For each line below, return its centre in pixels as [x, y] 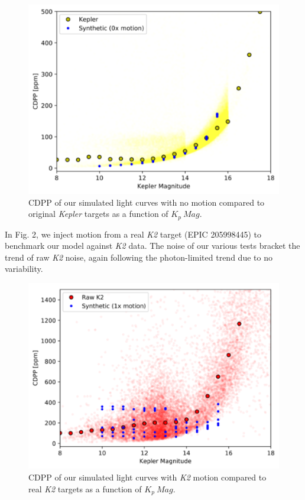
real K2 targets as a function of [85, 488]
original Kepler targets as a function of [98, 214]
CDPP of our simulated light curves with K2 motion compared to [147, 477]
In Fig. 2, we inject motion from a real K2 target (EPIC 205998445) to [133, 234]
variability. [24, 269]
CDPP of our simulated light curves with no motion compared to [147, 202]
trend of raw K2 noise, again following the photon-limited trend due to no [139, 257]
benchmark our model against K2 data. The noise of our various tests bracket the [152, 246]
